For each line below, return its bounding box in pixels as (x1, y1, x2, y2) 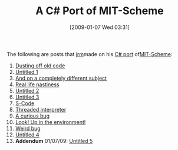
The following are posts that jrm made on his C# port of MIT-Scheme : (6, 50, 173, 57)
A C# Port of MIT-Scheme (35, 4, 164, 18)
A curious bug (15, 112, 50, 119)
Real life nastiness (15, 81, 60, 88)
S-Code (15, 99, 35, 107)
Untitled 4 (15, 131, 40, 138)
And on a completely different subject (15, 74, 107, 81)
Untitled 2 (15, 87, 39, 94)
